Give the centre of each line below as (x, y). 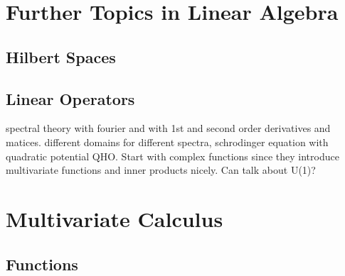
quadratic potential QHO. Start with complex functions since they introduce (172, 156)
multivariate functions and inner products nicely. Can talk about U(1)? (161, 170)
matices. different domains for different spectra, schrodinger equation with (167, 142)
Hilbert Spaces (61, 56)
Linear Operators (70, 98)
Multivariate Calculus (115, 218)
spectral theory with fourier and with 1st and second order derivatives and (168, 128)
